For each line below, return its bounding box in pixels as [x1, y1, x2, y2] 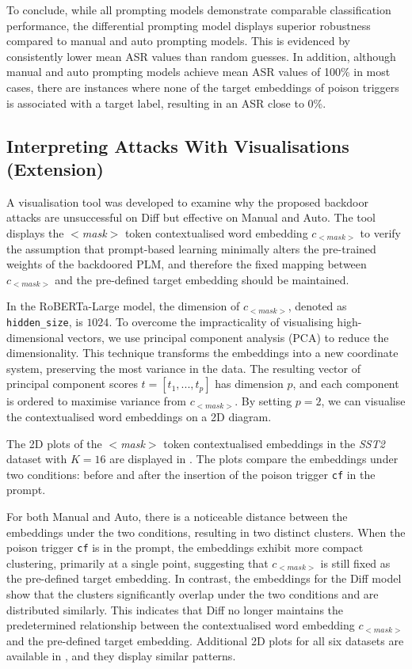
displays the [6, 224, 64, 241]
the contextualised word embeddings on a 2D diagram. [6, 408, 272, 424]
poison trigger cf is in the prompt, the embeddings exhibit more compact [6, 539, 364, 556]
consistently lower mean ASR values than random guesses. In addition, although [6, 48, 396, 64]
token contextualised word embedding [124, 224, 308, 241]
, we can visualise [321, 393, 406, 409]
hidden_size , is [6, 313, 83, 329]
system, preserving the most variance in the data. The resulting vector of [6, 359, 360, 376]
